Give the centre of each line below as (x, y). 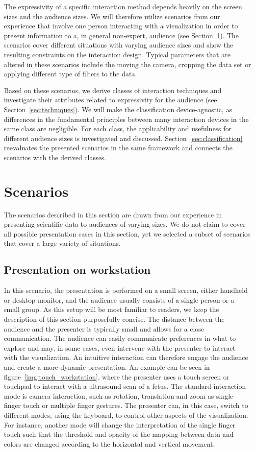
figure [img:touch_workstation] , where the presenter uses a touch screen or (117, 376)
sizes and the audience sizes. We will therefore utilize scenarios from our (112, 16)
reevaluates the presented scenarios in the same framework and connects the (118, 148)
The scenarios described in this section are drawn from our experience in (113, 214)
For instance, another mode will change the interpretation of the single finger (120, 424)
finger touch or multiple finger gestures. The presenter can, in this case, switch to (126, 405)
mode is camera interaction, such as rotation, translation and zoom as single (119, 395)
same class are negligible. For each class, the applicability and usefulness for (118, 129)
